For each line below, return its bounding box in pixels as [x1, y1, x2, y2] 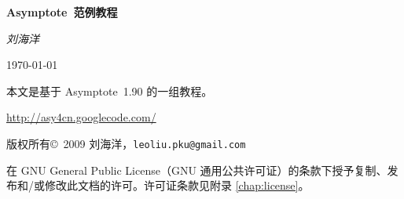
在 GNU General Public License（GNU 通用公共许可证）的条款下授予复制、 [6, 161, 387, 178]
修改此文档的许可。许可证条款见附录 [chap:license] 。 [44, 177, 310, 194]
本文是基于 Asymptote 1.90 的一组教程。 [6, 82, 213, 99]
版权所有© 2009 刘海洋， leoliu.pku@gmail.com [6, 135, 246, 151]
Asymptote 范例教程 [6, 4, 118, 20]
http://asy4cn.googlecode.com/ [6, 109, 156, 125]
